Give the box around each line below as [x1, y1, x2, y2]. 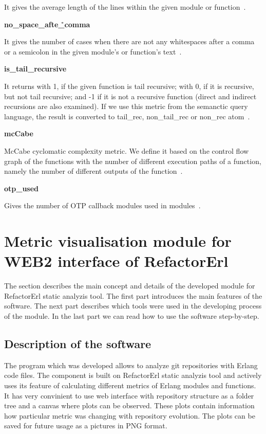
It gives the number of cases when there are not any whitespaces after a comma [4, 36, 255, 47]
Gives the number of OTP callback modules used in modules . [4, 200, 201, 211]
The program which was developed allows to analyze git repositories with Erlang [4, 359, 258, 370]
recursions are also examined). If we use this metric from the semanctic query [4, 101, 248, 112]
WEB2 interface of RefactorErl [4, 250, 229, 272]
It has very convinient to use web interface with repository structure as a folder [4, 390, 254, 401]
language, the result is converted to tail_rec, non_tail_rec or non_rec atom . [4, 111, 250, 121]
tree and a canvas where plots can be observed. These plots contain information [4, 400, 255, 411]
